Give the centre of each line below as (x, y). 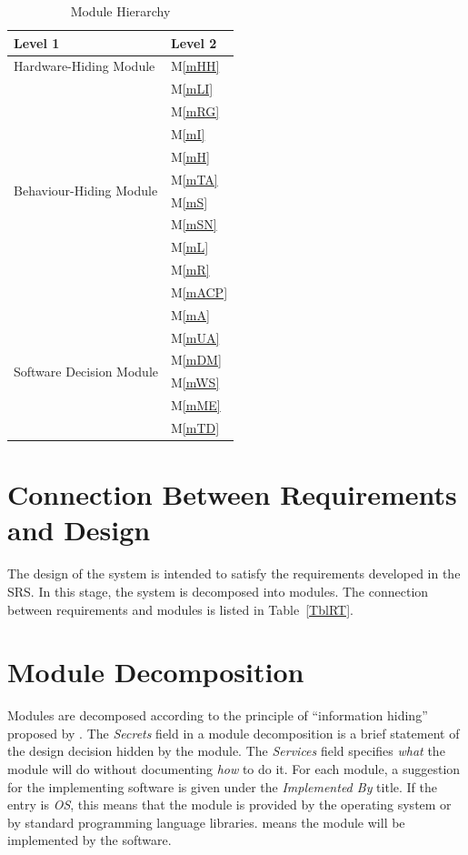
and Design (79, 530)
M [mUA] (195, 337)
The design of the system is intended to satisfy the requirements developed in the (234, 573)
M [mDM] (196, 360)
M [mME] (195, 405)
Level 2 (194, 42)
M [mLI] (192, 89)
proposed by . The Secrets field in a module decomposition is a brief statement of (234, 733)
